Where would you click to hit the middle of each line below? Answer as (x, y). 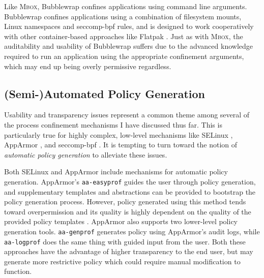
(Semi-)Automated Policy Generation (105, 93)
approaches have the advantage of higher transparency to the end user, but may (129, 251)
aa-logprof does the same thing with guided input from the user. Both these (125, 241)
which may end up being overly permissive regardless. (88, 66)
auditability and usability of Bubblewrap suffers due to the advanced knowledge (128, 46)
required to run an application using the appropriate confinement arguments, (124, 56)
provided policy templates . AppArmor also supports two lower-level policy (121, 221)
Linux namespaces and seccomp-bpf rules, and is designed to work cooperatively (129, 26)
